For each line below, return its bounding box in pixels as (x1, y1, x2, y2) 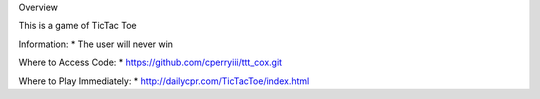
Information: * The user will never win (18, 38, 174, 50)
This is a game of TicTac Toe (18, 20, 137, 32)
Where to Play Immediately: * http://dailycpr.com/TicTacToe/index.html (18, 75, 310, 87)
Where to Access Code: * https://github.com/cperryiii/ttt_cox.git (18, 56, 283, 69)
